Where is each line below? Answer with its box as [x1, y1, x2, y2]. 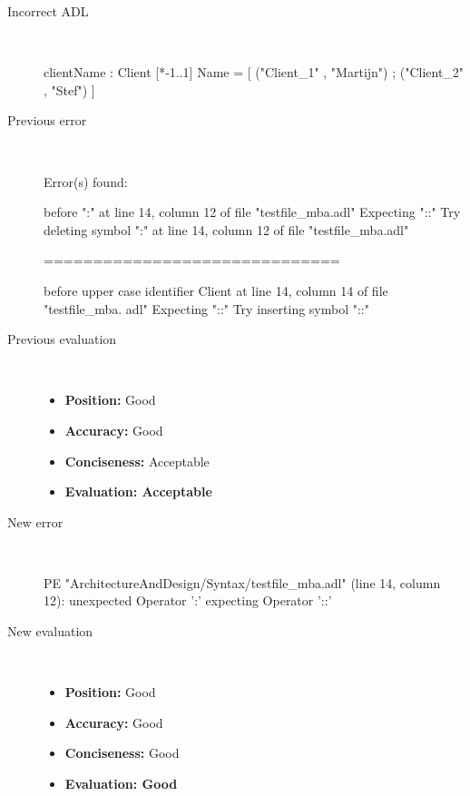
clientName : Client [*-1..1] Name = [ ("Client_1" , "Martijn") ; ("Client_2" [44, 63, 465, 82]
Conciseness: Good [64, 743, 180, 762]
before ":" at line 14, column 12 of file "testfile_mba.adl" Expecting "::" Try [44, 202, 461, 221]
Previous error [7, 111, 87, 130]
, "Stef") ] [44, 80, 95, 99]
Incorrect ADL [7, 2, 89, 20]
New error [7, 512, 64, 531]
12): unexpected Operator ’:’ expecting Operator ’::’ [44, 591, 332, 610]
